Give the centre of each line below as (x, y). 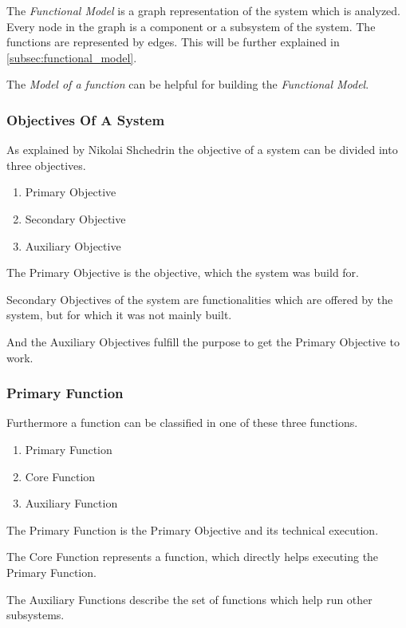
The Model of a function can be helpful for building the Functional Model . (188, 84)
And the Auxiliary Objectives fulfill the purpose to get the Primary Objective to (203, 341)
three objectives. (46, 165)
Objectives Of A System (86, 119)
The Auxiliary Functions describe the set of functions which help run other (189, 599)
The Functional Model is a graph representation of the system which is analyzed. (203, 10)
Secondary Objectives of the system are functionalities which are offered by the (200, 299)
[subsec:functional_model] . (72, 57)
